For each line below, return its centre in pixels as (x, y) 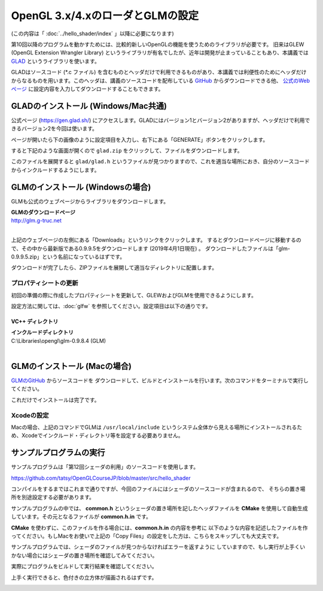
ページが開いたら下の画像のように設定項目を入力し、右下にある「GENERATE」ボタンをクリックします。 (140, 139)
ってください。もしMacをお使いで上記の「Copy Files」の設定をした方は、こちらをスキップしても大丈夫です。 (147, 536)
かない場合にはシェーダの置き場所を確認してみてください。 (84, 555)
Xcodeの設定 (30, 415)
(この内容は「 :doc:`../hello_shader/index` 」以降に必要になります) (93, 33)
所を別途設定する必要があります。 (53, 497)
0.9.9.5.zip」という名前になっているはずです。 (68, 257)
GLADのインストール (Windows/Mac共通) (89, 106)
